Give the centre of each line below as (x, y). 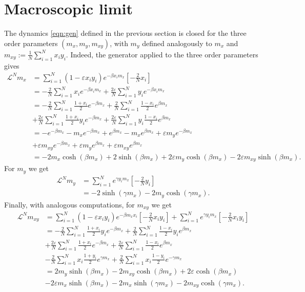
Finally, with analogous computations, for (69, 204)
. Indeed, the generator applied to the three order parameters (162, 54)
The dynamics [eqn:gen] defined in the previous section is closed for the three (125, 33)
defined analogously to (177, 43)
